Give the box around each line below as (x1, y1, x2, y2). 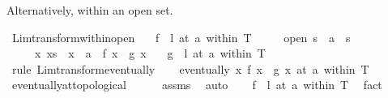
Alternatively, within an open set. (6, 2, 173, 18)
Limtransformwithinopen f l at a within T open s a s (11, 28, 351, 45)
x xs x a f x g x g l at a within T (34, 45, 266, 62)
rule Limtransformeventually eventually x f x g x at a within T (11, 60, 369, 77)
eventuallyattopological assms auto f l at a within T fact (11, 76, 382, 93)
